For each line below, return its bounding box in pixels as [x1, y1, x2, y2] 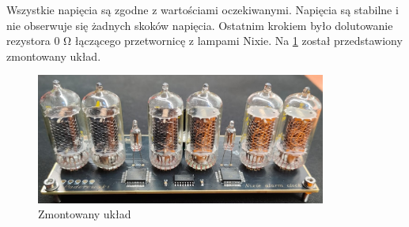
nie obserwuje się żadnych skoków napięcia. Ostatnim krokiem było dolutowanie [6, 17, 393, 33]
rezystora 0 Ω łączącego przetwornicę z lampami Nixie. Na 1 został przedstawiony [6, 32, 403, 49]
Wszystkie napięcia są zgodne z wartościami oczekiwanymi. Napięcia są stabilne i [6, 2, 399, 17]
